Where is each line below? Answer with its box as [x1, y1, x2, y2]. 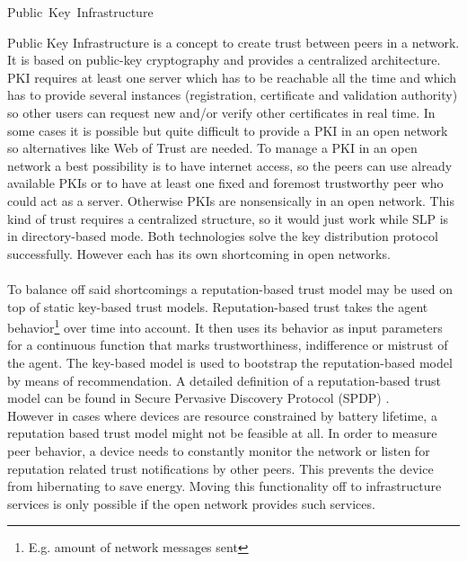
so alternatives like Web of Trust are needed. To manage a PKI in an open [7, 138, 418, 157]
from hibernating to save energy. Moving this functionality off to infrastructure [7, 477, 442, 495]
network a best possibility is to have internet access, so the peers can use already [7, 156, 453, 174]
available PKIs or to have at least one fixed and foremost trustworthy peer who [7, 174, 444, 192]
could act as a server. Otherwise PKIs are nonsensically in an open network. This [7, 191, 454, 210]
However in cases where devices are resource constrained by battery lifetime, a [7, 406, 437, 424]
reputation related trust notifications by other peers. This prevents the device [7, 459, 434, 477]
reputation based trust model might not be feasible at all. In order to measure [7, 424, 437, 442]
